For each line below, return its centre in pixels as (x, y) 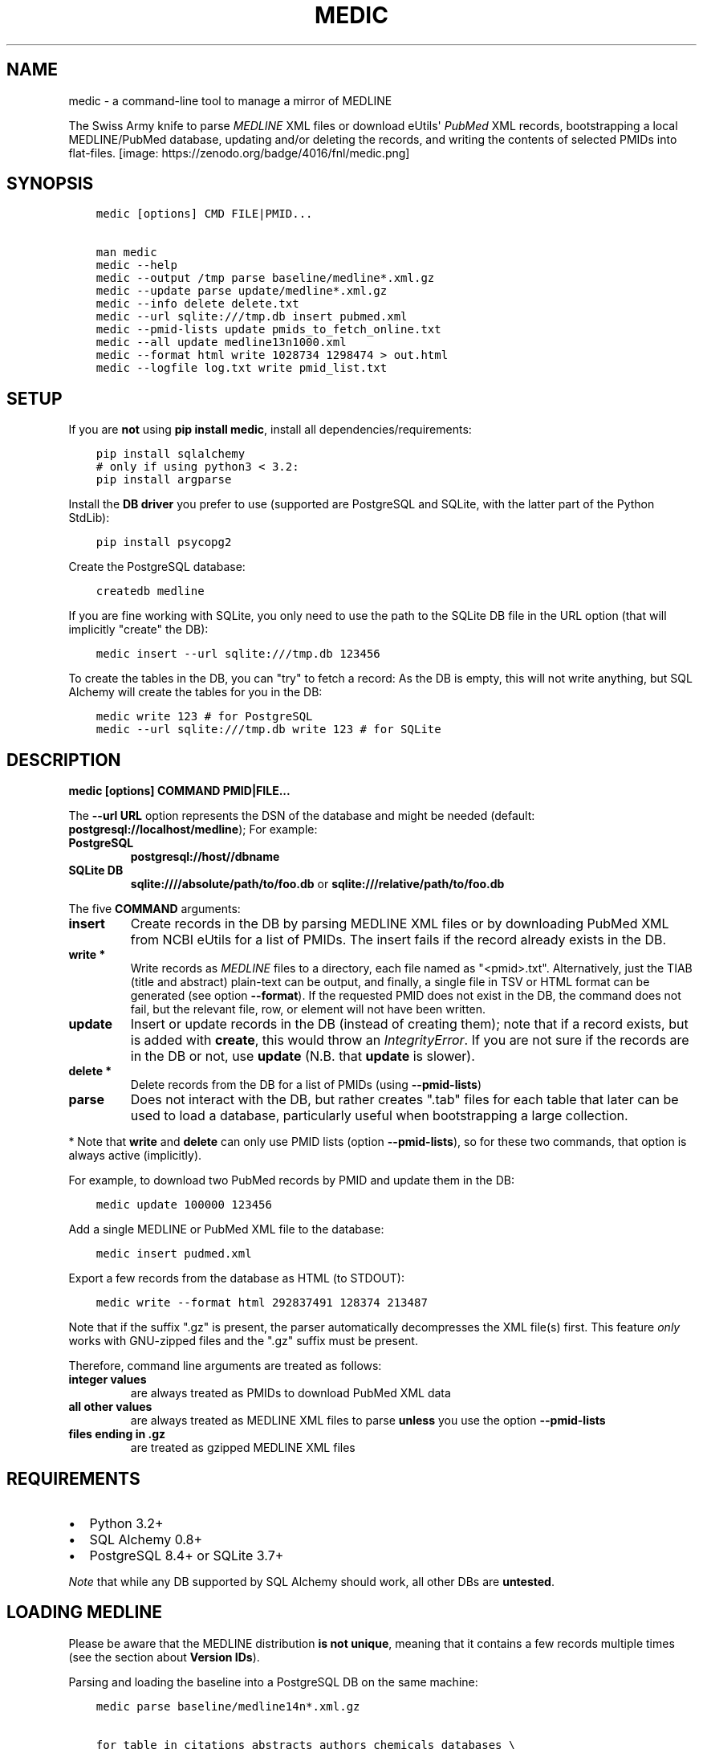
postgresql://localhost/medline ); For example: (193, 830)
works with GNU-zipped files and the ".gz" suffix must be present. (243, 1341)
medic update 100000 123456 (184, 1205)
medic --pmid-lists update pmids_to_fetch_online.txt (268, 330)
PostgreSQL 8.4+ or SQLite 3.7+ (187, 1555)
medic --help (136, 265)
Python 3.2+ (126, 1523)
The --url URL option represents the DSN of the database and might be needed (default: (302, 816)
